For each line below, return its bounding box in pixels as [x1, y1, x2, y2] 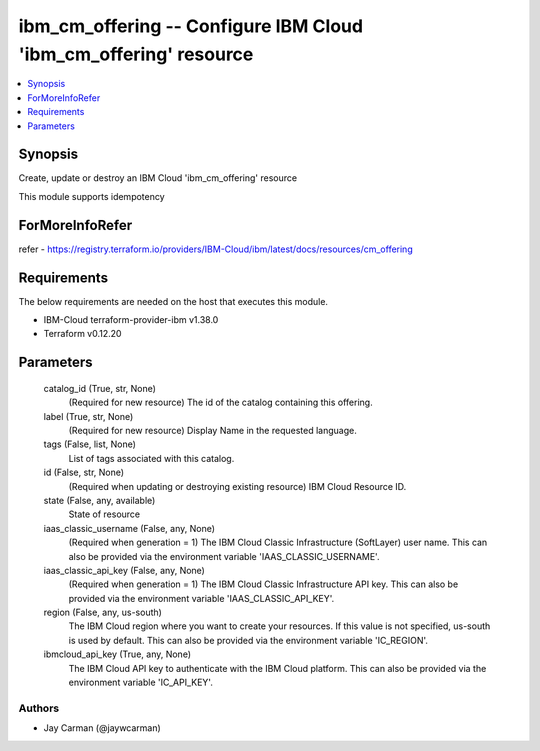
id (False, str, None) [43, 466, 125, 479]
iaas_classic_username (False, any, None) [43, 522, 215, 534]
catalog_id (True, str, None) [43, 382, 157, 394]
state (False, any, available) [43, 494, 156, 506]
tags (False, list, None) [43, 438, 137, 450]
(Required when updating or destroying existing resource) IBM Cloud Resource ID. [68, 480, 407, 492]
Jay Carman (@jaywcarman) [43, 722, 162, 734]
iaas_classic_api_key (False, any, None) [43, 564, 205, 576]
